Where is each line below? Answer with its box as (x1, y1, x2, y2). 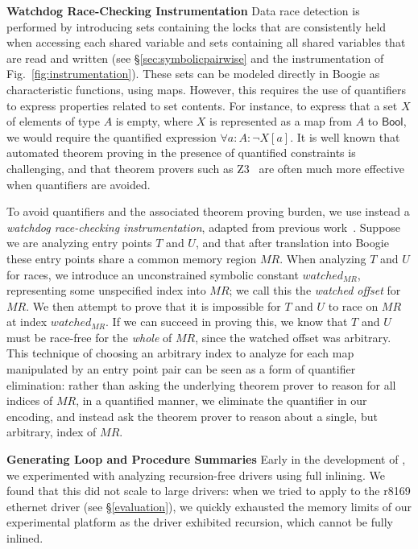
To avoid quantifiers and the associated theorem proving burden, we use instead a (6, 203, 410, 220)
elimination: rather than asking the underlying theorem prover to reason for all (6, 376, 396, 393)
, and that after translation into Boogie (195, 234, 389, 251)
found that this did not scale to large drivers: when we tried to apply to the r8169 (6, 482, 411, 499)
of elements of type (6, 113, 100, 130)
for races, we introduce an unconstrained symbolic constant (6, 266, 299, 283)
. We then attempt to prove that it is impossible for (26, 297, 281, 314)
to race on (328, 297, 379, 314)
